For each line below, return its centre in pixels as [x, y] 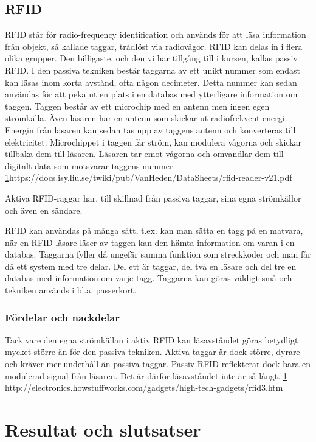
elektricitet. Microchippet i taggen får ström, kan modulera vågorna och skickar [153, 142]
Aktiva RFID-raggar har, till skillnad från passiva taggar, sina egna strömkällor [153, 198]
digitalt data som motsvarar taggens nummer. [90, 165]
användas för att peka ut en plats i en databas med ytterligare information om [151, 94]
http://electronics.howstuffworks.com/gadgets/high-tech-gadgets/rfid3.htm [144, 388]
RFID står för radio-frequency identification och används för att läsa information [156, 34]
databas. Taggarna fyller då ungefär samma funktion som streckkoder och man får [158, 254]
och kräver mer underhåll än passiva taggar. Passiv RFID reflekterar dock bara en [158, 364]
